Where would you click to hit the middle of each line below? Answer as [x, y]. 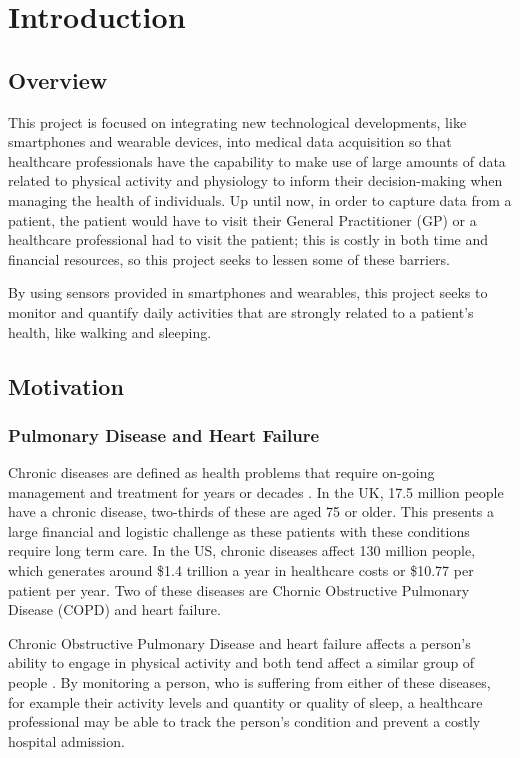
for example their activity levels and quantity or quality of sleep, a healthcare [245, 701]
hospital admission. [66, 740]
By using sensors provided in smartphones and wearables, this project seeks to [248, 292]
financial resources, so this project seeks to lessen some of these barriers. [229, 258]
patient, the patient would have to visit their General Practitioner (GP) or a [242, 219]
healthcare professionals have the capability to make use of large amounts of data [257, 160]
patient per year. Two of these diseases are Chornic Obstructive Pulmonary [239, 589]
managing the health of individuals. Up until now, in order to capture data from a [260, 199]
